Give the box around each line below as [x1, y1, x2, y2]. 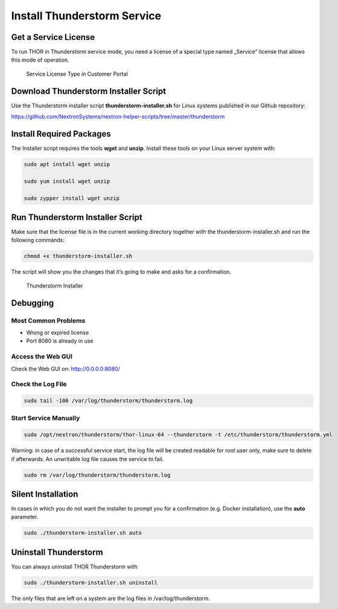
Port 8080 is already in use [26, 337, 94, 344]
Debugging [11, 298, 54, 308]
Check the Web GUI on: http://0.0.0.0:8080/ [11, 365, 120, 372]
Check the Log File [11, 380, 67, 388]
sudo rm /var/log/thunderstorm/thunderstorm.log [24, 471, 171, 478]
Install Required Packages [11, 129, 111, 139]
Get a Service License [11, 32, 95, 42]
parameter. [11, 514, 39, 521]
